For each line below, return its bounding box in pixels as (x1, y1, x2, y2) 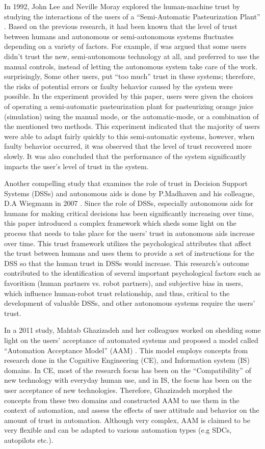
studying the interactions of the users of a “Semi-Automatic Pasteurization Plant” (4, 11, 260, 21)
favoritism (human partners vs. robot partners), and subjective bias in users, (4, 278, 243, 288)
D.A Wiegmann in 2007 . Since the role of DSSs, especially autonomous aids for (4, 198, 254, 208)
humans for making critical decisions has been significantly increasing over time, (4, 207, 254, 218)
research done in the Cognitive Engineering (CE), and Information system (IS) (4, 355, 250, 365)
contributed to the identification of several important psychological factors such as (4, 268, 261, 278)
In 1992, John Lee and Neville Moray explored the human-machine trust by (4, 1, 240, 11)
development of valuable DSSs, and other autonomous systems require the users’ (4, 298, 255, 308)
